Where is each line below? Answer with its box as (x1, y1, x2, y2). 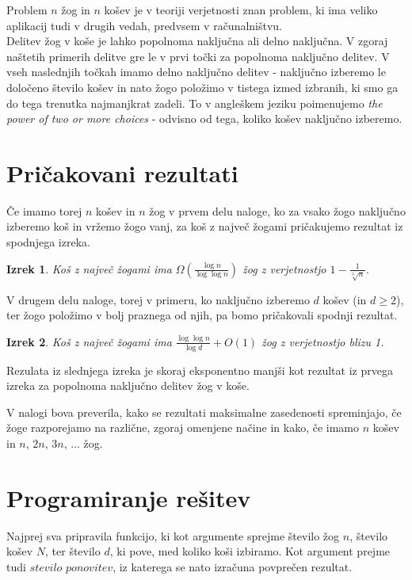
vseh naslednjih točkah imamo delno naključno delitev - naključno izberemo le (6, 63, 386, 80)
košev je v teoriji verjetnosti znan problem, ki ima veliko (104, 2, 378, 17)
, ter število (45, 543, 101, 559)
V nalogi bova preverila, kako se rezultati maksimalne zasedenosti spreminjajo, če (6, 403, 402, 420)
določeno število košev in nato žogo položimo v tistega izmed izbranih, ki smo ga (6, 78, 399, 95)
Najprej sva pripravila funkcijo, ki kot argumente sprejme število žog (6, 527, 340, 544)
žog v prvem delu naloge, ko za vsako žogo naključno (149, 202, 406, 219)
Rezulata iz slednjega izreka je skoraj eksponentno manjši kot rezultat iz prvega (6, 361, 393, 378)
